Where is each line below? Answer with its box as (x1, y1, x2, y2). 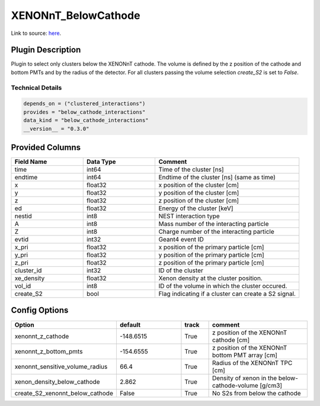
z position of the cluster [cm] (158, 196, 239, 205)
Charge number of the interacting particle (158, 228, 275, 236)
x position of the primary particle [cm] (158, 243, 264, 252)
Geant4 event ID (158, 236, 204, 244)
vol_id (14, 282, 31, 290)
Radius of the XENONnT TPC (212, 359, 293, 367)
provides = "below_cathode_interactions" (23, 108, 146, 115)
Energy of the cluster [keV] (158, 204, 233, 212)
